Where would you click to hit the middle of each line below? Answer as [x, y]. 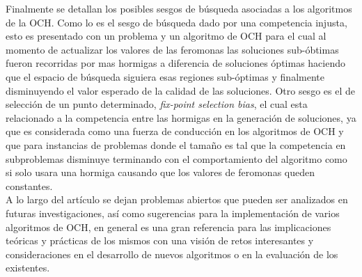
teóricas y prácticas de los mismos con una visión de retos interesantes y [160, 240]
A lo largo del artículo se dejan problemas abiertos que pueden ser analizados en [177, 199]
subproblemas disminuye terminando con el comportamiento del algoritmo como [176, 158]
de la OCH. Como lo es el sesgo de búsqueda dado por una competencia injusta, [176, 22]
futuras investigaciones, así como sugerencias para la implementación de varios [173, 213]
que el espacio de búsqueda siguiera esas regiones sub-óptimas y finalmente [165, 76]
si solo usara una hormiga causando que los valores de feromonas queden [160, 172]
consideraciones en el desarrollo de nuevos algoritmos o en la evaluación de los [172, 254]
